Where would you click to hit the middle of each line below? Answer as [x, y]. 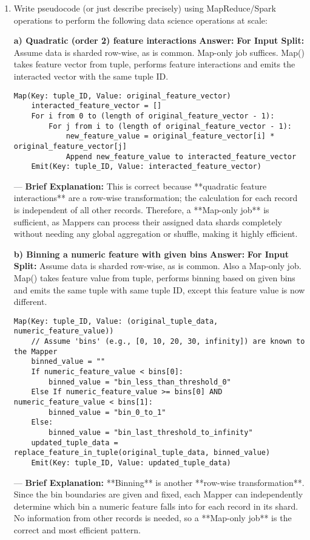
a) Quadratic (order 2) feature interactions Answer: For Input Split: [159, 40]
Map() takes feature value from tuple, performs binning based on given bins [154, 277]
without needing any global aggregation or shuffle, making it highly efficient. [156, 234]
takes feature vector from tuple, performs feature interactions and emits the [154, 64]
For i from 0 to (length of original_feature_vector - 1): [153, 116]
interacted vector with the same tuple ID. [91, 76]
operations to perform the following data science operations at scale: [140, 20]
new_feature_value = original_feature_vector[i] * [170, 136]
